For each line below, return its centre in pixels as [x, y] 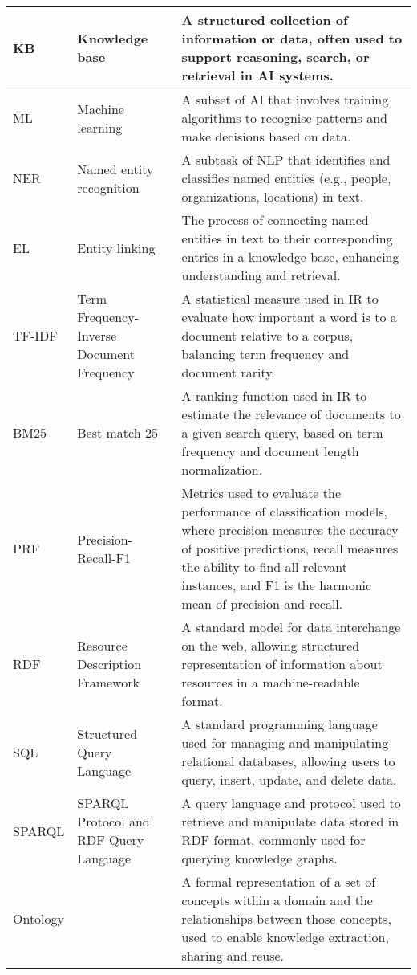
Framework [108, 682]
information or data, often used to [292, 38]
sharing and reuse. [233, 955]
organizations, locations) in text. [273, 196]
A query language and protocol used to [291, 803]
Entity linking [116, 247]
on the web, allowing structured [271, 645]
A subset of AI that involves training [285, 99]
